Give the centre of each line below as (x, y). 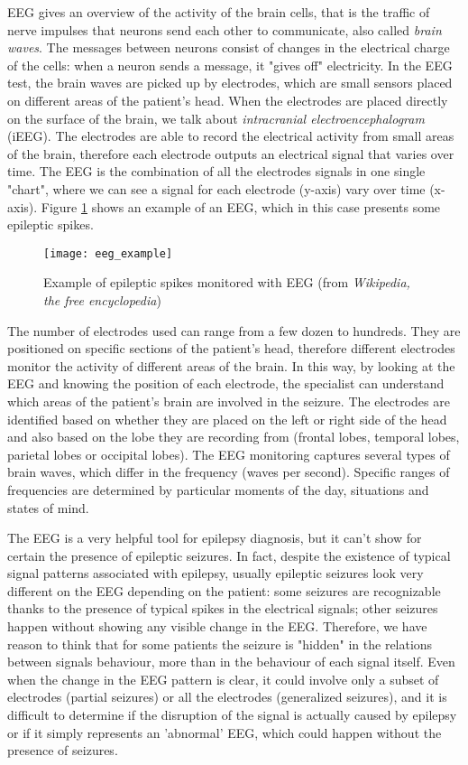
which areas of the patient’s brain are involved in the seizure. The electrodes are (229, 401)
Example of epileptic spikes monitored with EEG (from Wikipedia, (227, 282)
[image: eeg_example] (108, 253)
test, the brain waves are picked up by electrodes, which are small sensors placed (230, 83)
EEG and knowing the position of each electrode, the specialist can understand (226, 383)
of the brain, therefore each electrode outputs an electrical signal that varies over (231, 153)
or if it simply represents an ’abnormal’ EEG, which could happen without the (225, 732)
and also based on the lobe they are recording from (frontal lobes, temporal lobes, (234, 437)
